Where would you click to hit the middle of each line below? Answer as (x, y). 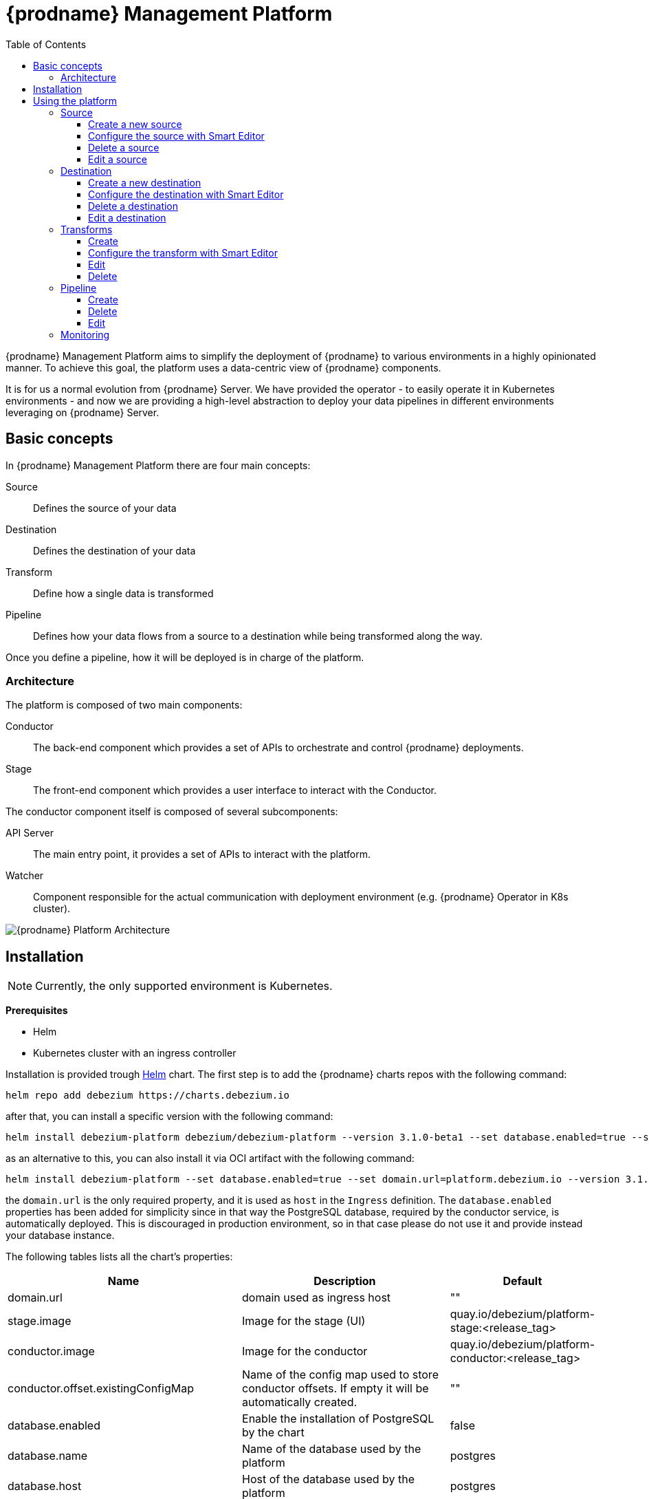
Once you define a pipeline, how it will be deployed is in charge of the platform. (185, 657)
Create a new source (135, 124)
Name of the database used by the (332, 1449)
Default (522, 1281)
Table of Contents (46, 44)
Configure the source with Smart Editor (176, 136)
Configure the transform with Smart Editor (183, 252)
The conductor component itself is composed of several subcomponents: (172, 812)
